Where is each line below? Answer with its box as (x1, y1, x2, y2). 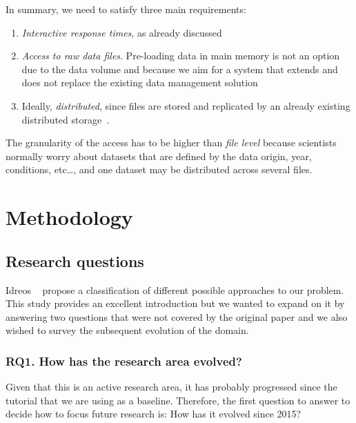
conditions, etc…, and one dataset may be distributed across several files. (6, 162, 313, 177)
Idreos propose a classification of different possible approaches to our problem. (6, 282, 344, 297)
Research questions (6, 250, 144, 271)
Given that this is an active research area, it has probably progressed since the (6, 380, 337, 394)
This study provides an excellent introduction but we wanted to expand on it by (6, 296, 345, 311)
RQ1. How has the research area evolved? (6, 352, 242, 369)
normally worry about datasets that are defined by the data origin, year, (6, 148, 312, 163)
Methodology (6, 203, 133, 231)
